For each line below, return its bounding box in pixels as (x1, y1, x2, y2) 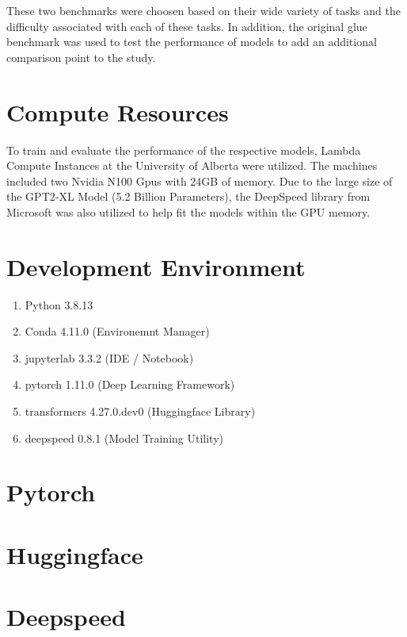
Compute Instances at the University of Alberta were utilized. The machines (6, 157, 378, 174)
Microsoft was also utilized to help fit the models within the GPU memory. (6, 203, 371, 220)
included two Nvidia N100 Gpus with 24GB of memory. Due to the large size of (6, 172, 393, 189)
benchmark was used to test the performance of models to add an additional (6, 33, 377, 50)
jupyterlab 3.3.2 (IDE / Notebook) (25, 349, 194, 366)
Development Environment (6, 250, 306, 282)
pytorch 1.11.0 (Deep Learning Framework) (25, 376, 235, 393)
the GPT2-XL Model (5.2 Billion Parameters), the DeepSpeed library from (6, 188, 371, 205)
